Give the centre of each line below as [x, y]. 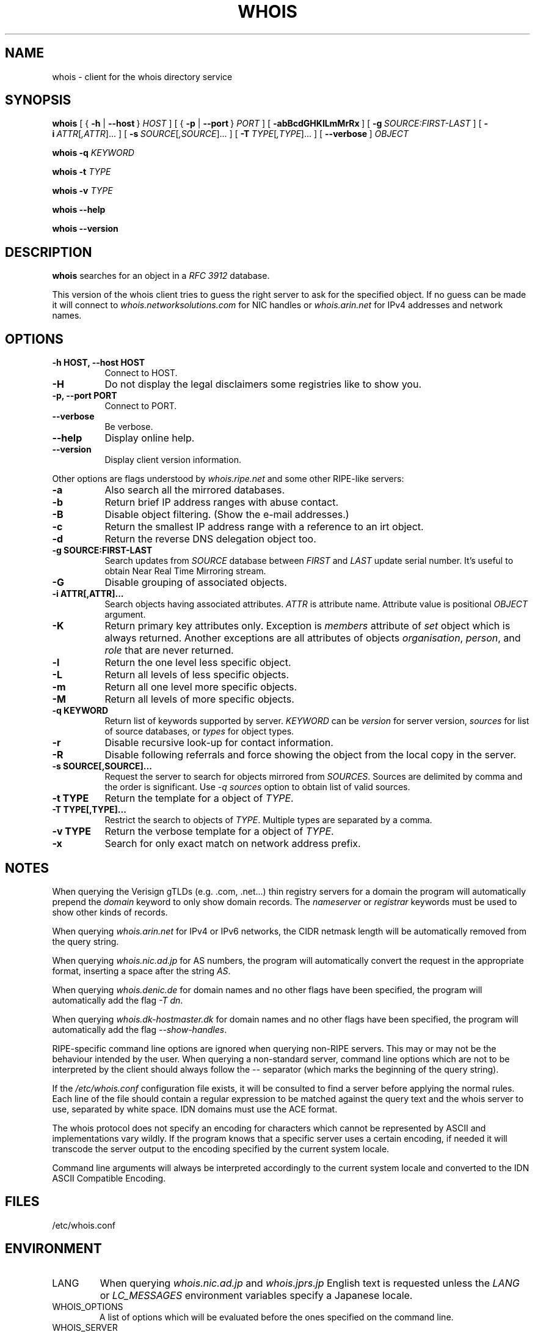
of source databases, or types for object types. [199, 731]
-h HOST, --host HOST [99, 363]
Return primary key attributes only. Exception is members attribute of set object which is [308, 626]
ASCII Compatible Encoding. [109, 1178]
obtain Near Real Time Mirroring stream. [185, 571]
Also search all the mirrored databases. [195, 490]
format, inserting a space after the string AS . [141, 971]
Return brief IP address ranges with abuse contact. [222, 502]
